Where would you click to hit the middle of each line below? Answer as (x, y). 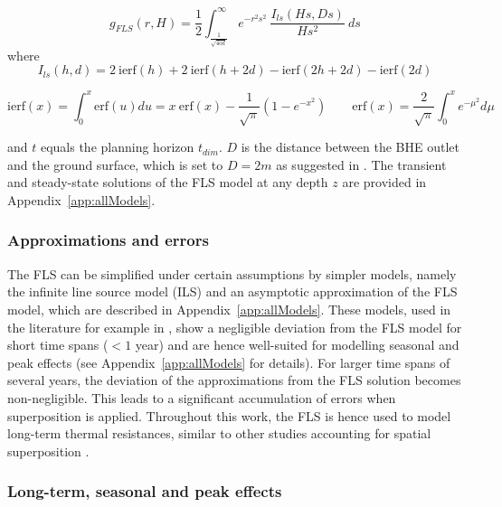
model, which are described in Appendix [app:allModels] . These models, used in (229, 309)
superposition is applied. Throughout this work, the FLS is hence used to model (229, 415)
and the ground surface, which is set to (115, 164)
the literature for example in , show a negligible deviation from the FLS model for (235, 327)
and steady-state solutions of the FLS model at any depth (168, 182)
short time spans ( (58, 345)
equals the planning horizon (117, 147)
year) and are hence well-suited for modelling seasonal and (297, 345)
